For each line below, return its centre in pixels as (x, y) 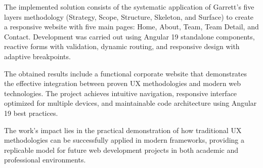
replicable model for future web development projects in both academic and (121, 150)
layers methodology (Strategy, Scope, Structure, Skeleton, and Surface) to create (129, 16)
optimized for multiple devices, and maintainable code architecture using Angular (130, 103)
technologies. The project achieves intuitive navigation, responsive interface (121, 93)
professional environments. (45, 160)
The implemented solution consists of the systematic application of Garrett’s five (129, 7)
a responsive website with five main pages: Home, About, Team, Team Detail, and (131, 27)
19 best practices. (31, 113)
